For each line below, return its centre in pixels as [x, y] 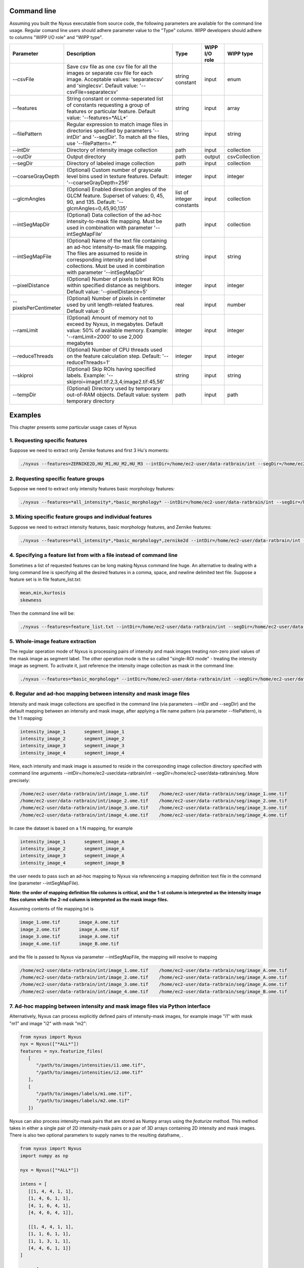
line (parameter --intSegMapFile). [44, 883]
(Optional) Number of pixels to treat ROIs [115, 279]
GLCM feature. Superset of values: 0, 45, [116, 195]
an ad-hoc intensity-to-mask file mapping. [117, 247]
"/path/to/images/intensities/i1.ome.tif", [91, 1065]
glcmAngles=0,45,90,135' [97, 208]
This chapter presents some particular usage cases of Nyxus [73, 427]
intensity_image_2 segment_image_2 [72, 739]
